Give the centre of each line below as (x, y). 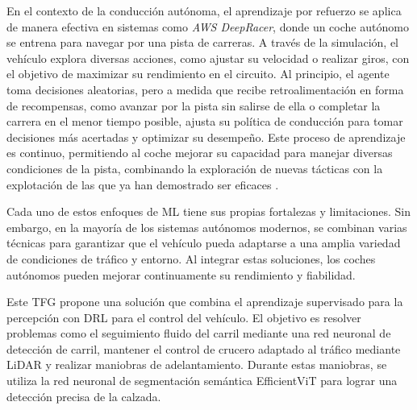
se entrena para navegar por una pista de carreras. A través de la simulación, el (202, 42)
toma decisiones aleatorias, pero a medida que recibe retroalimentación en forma (205, 89)
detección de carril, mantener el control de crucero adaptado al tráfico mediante (204, 348)
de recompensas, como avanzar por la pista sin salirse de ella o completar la (194, 105)
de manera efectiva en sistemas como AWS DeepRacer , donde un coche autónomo (208, 26)
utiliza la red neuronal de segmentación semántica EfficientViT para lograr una (202, 381)
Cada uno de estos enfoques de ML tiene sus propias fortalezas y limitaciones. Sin (208, 211)
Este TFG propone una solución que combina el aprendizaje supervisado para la (205, 302)
